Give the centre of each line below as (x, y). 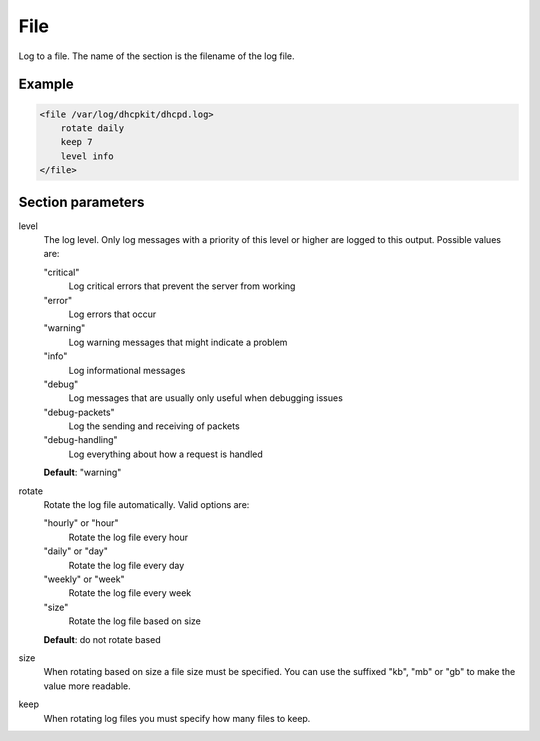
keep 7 (76, 142)
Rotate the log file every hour (128, 537)
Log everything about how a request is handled (166, 454)
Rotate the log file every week (130, 593)
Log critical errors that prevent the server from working (182, 286)
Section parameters (81, 201)
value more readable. (87, 686)
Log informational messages (127, 370)
